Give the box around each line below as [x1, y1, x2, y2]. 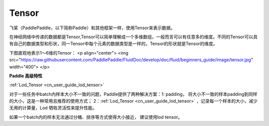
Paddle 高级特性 [9, 72, 43, 79]
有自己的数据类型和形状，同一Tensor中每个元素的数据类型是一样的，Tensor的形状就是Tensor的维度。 [9, 41, 218, 47]
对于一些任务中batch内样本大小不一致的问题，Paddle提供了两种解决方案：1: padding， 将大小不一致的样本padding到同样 [9, 91, 258, 97]
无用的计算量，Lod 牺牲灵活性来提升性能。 [9, 105, 97, 111]
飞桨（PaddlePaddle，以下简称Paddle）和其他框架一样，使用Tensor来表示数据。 [9, 25, 175, 31]
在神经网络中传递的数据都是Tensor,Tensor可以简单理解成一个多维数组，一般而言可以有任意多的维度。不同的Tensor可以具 [9, 34, 258, 40]
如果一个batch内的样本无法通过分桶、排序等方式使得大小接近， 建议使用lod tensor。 [9, 114, 183, 120]
